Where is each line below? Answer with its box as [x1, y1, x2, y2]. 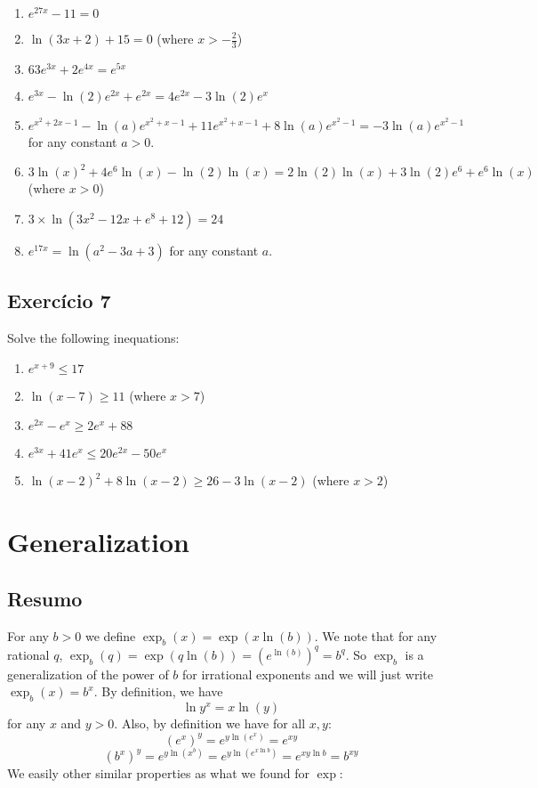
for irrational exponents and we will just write [182, 664, 433, 683]
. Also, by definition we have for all [114, 714, 306, 733]
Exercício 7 [7, 287, 111, 314]
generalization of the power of [7, 664, 169, 683]
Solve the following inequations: [7, 329, 180, 347]
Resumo [7, 584, 83, 612]
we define [84, 626, 136, 645]
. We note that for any [314, 626, 438, 645]
